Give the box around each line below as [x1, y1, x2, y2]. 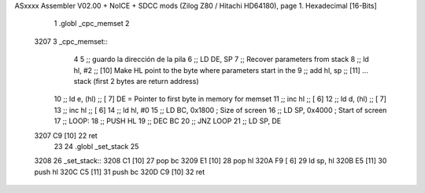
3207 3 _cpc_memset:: [34, 36, 108, 46]
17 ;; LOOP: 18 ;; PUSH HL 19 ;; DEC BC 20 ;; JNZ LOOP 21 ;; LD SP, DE [54, 116, 282, 126]
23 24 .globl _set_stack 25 [54, 141, 139, 151]
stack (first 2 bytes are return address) [73, 76, 200, 86]
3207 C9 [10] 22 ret [34, 130, 98, 140]
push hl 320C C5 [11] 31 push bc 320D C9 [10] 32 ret [34, 167, 205, 177]
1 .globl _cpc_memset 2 [54, 19, 130, 28]
